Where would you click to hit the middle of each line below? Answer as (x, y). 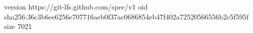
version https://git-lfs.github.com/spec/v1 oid (76, 6)
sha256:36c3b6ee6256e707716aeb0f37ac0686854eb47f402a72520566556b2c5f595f (127, 16)
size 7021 (18, 26)
